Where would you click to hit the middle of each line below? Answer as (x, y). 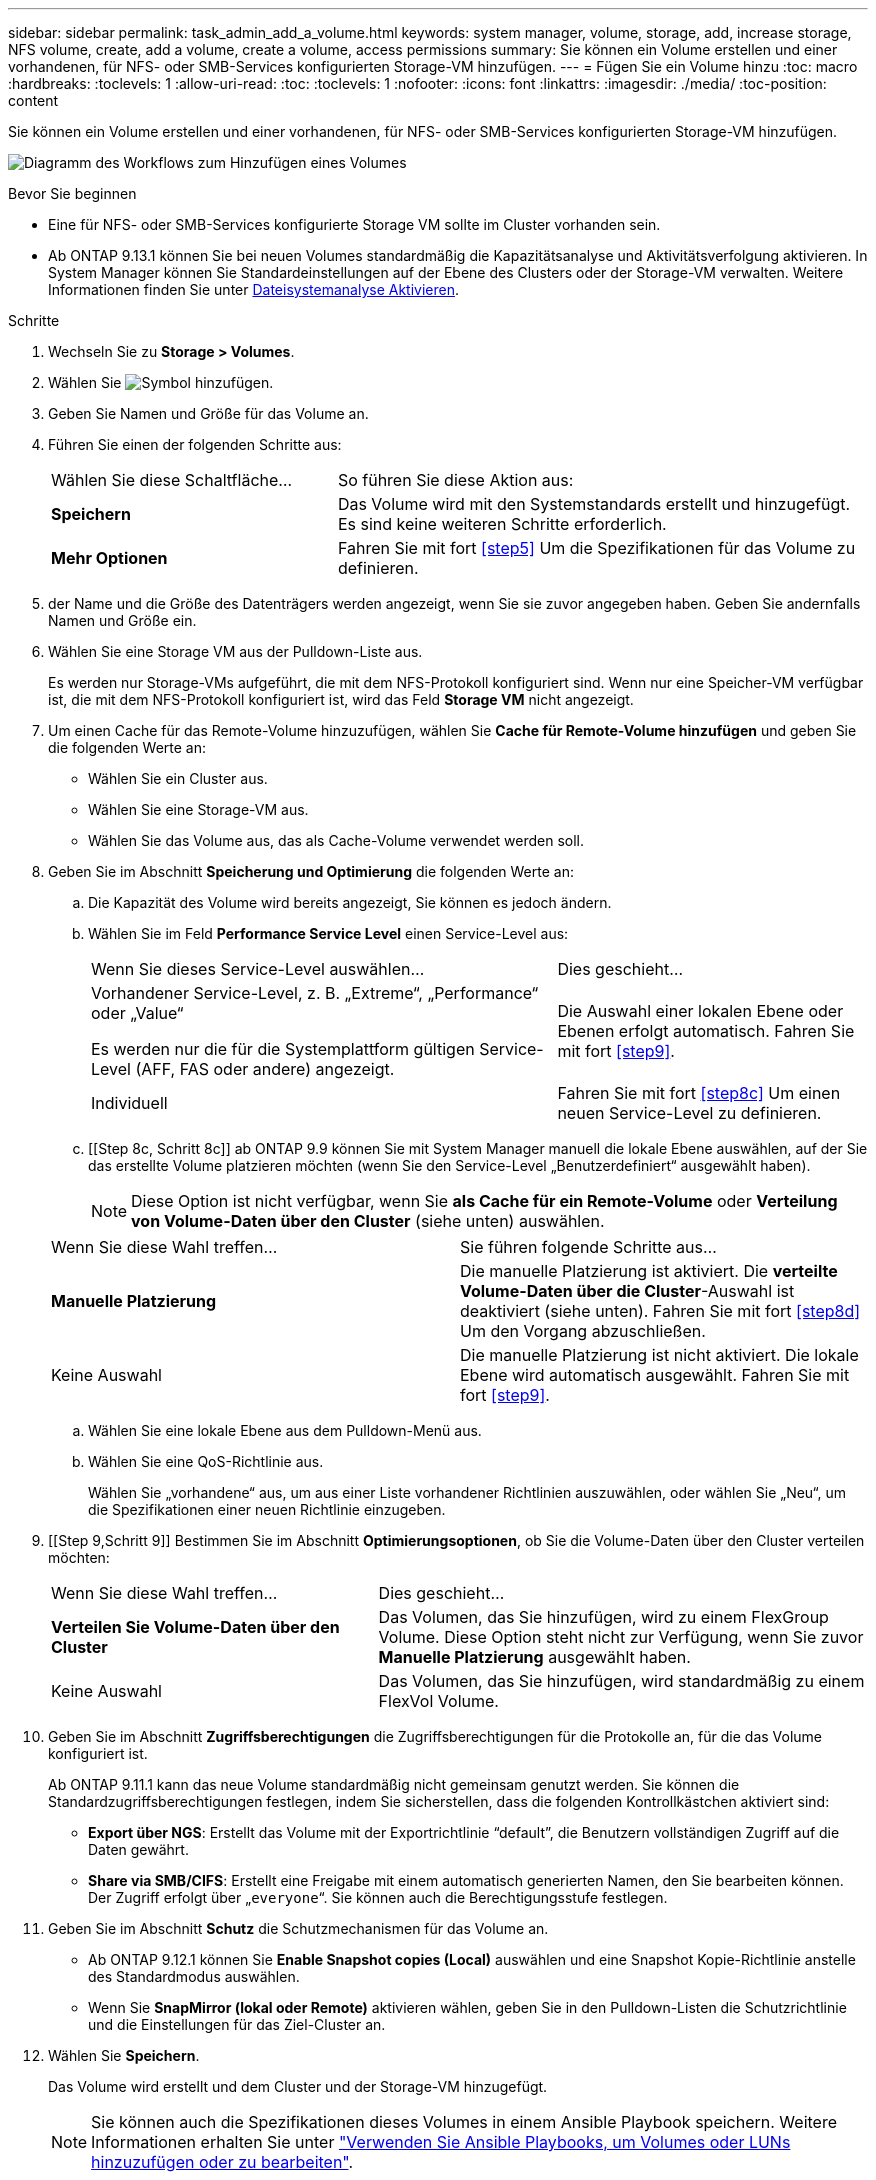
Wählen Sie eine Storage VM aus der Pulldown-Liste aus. (235, 651)
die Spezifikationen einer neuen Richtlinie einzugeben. (267, 1509)
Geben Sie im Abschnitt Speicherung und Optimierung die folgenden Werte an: (311, 871)
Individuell (129, 1103)
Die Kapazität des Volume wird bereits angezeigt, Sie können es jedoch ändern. (350, 902)
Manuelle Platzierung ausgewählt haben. (534, 1657)
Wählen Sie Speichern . (124, 2055)
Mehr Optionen (109, 558)
